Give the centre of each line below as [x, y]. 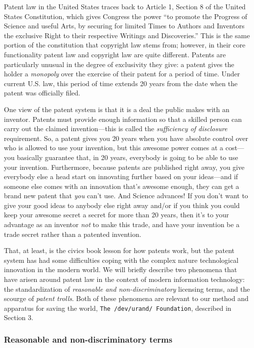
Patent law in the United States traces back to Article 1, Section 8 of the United [125, 6]
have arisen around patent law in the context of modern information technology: [124, 279]
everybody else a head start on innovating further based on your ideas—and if [121, 176]
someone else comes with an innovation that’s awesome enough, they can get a [122, 186]
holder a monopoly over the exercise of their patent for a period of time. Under [122, 74]
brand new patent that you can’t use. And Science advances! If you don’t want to [126, 196]
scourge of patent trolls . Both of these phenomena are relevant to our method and [126, 298]
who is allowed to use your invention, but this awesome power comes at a [114, 148]
